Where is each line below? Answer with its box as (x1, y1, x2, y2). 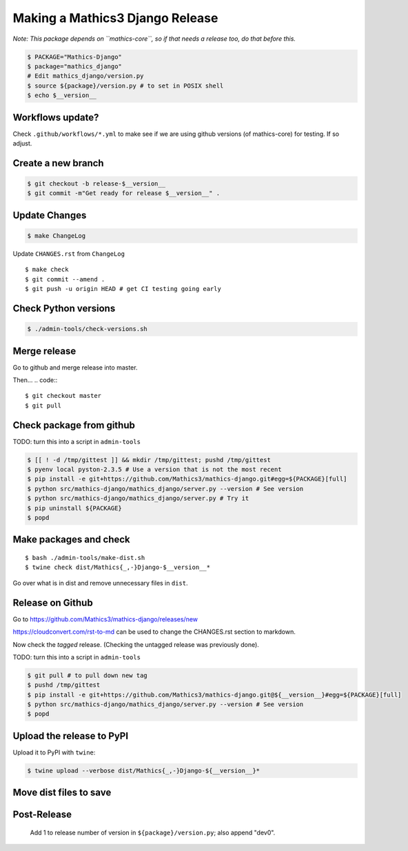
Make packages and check (12, 534, 130, 545)
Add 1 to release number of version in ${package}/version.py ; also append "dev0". (30, 828, 276, 837)
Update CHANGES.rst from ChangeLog (12, 249, 125, 258)
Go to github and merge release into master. (12, 363, 138, 372)
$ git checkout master (25, 392, 102, 400)
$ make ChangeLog (27, 232, 86, 239)
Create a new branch (12, 157, 104, 169)
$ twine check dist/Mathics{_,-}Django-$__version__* (25, 563, 210, 572)
